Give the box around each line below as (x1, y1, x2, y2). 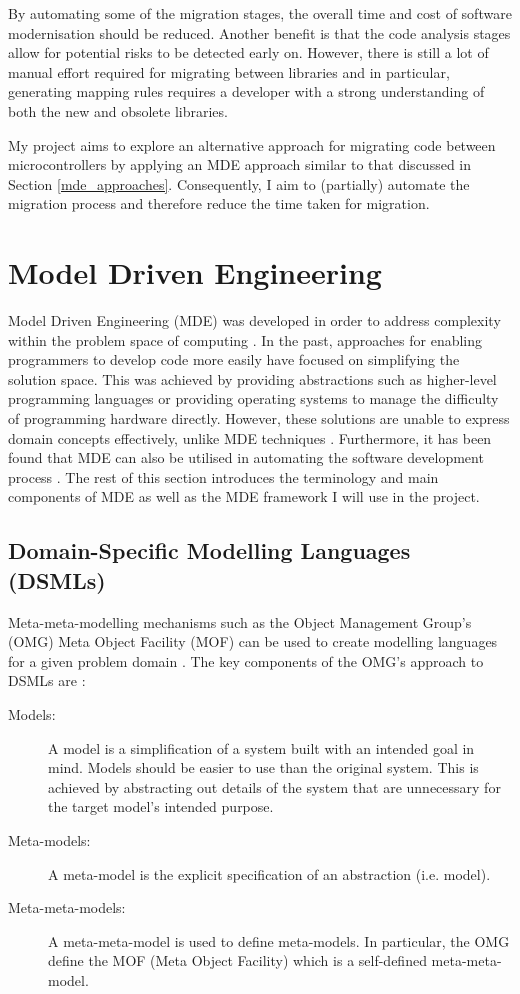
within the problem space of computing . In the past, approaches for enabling (8, 329, 483, 350)
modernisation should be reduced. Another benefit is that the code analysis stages (8, 22, 511, 43)
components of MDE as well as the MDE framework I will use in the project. (8, 486, 480, 507)
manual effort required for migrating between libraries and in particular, (8, 61, 450, 82)
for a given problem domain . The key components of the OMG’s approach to (8, 650, 484, 671)
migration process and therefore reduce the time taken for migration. (8, 193, 430, 214)
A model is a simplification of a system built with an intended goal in (48, 737, 475, 758)
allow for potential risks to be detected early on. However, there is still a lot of (8, 42, 489, 63)
